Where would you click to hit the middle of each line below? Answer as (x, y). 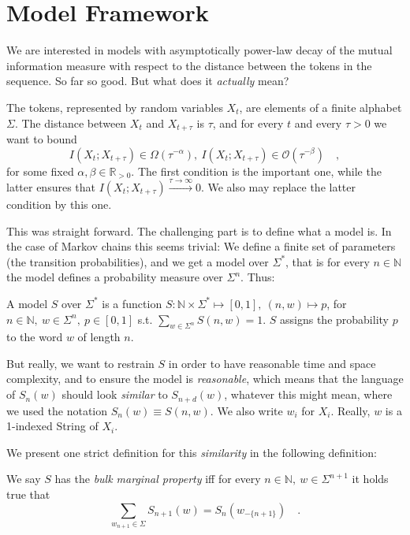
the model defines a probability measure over (115, 277)
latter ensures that (51, 186)
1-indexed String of (52, 426)
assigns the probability (334, 319)
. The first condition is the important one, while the (256, 171)
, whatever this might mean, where (308, 394)
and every (318, 123)
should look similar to (115, 394)
